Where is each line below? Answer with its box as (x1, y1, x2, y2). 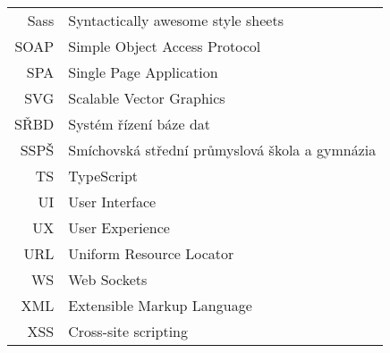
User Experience (68, 217, 170, 238)
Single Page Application (68, 62, 218, 82)
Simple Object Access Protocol (68, 36, 261, 56)
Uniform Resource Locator (68, 243, 234, 264)
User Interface (68, 191, 157, 212)
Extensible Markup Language (68, 295, 252, 315)
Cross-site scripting (68, 321, 188, 341)
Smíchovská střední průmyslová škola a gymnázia (68, 139, 377, 160)
